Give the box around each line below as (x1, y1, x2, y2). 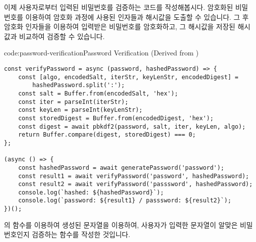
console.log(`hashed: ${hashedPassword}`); (18, 189, 164, 196)
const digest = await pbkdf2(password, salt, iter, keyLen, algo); (18, 123, 246, 130)
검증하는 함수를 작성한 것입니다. (32, 229, 130, 240)
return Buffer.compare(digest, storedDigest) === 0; (18, 131, 196, 139)
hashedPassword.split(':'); (32, 82, 125, 89)
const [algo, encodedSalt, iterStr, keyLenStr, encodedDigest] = (18, 73, 239, 81)
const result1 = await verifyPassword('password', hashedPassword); (18, 172, 249, 180)
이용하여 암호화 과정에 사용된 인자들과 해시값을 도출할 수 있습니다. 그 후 (25, 11, 249, 22)
